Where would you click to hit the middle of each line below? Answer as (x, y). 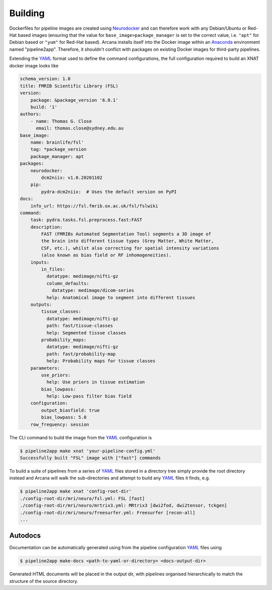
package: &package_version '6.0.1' (74, 100)
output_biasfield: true (71, 410)
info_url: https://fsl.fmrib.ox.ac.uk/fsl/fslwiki (94, 206)
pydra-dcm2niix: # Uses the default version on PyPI (109, 192)
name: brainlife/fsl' (57, 142)
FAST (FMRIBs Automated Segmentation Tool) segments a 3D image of (126, 234)
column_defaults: (67, 283)
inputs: (40, 262)
